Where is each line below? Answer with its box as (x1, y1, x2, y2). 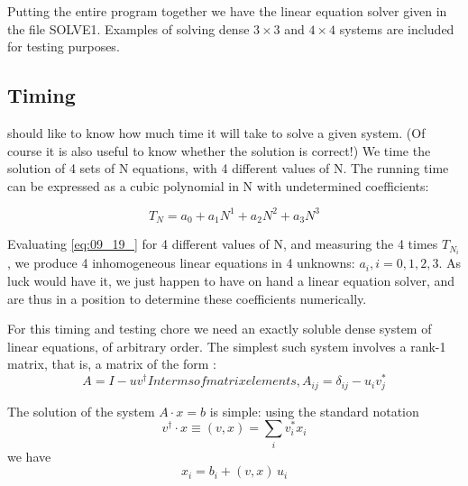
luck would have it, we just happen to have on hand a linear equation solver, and (7, 271, 455, 289)
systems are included (339, 19, 454, 38)
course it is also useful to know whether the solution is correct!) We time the (7, 141, 431, 160)
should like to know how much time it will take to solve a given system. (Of (7, 123, 426, 142)
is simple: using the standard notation (209, 401, 419, 420)
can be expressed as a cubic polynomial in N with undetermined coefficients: (7, 176, 429, 195)
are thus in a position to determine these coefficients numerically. (7, 289, 367, 307)
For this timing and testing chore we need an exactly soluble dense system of (7, 319, 432, 338)
